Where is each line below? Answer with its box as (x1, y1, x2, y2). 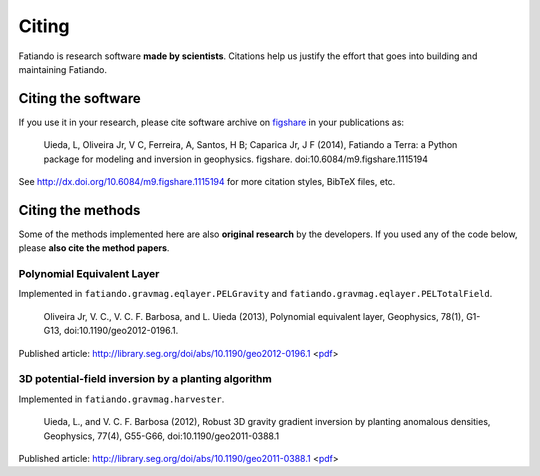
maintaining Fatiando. (18, 63, 108, 75)
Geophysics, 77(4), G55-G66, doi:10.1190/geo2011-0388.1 (43, 430, 280, 442)
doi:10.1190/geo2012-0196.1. (63, 325, 179, 337)
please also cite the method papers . (18, 242, 170, 254)
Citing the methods (18, 201, 141, 219)
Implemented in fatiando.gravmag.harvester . (18, 393, 225, 405)
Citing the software (18, 90, 142, 107)
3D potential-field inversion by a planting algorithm (18, 372, 272, 386)
